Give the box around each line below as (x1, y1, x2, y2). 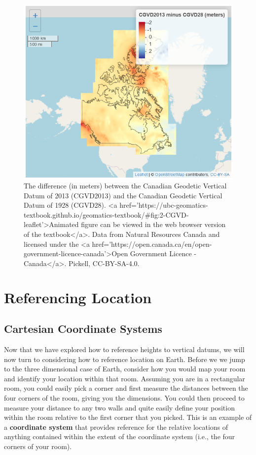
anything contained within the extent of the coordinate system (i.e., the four (4, 431, 235, 442)
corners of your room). (4, 441, 72, 451)
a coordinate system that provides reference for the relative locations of (4, 421, 228, 432)
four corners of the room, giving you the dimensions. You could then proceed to (4, 393, 245, 403)
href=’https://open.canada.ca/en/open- (92, 238, 212, 249)
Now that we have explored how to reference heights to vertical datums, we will (4, 344, 245, 355)
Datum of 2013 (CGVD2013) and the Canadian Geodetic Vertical (24, 190, 222, 200)
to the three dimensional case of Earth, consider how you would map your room (4, 364, 246, 374)
